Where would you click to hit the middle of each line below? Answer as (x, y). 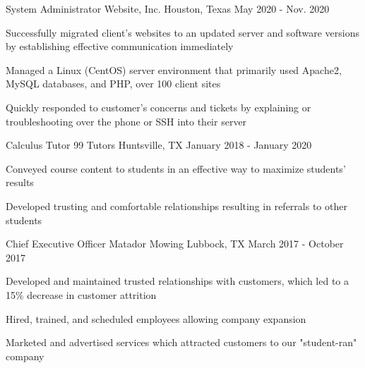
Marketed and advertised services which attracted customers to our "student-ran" (181, 342)
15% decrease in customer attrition (81, 294)
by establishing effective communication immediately (120, 46)
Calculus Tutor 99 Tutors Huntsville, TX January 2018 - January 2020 (159, 145)
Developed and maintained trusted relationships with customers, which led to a (178, 281)
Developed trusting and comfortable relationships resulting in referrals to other (176, 206)
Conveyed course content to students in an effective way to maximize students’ (176, 168)
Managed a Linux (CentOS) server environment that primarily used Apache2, (174, 69)
